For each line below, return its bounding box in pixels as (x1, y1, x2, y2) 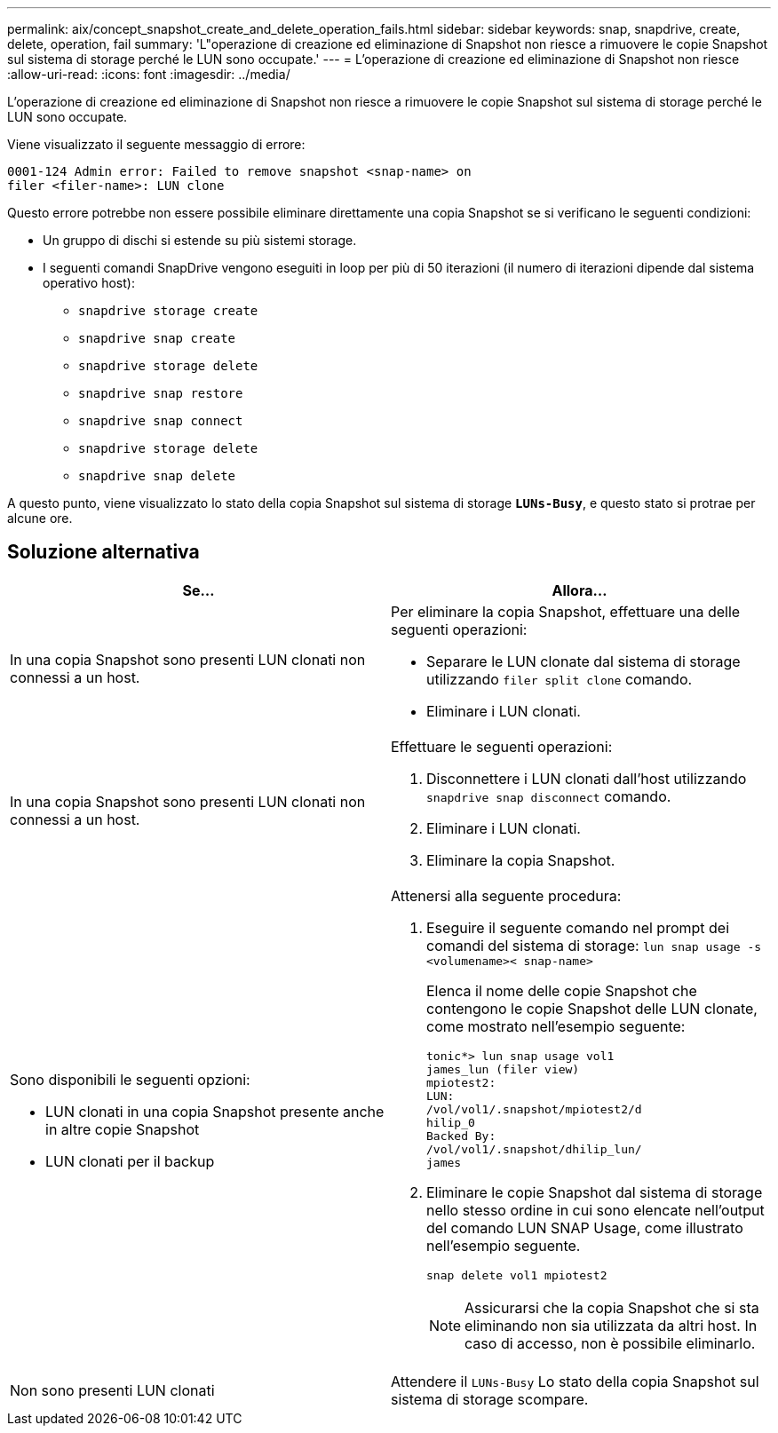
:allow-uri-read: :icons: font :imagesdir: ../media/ (7, 67, 290, 82)
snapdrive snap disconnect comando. (426, 787, 671, 805)
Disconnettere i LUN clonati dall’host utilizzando (426, 769, 747, 788)
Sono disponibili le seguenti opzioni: (10, 1071, 250, 1089)
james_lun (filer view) (426, 1062, 580, 1076)
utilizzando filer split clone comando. (426, 669, 693, 688)
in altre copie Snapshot (45, 1120, 200, 1139)
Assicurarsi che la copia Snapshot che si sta (464, 1298, 759, 1317)
